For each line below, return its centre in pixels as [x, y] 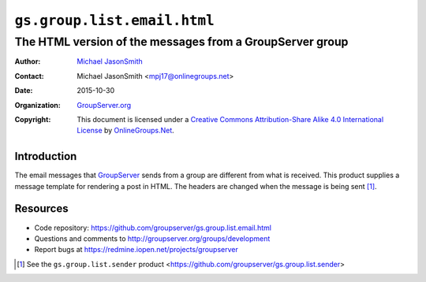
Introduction [46, 156]
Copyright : [33, 119]
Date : [24, 91]
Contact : [30, 76]
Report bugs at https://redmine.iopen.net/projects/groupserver [136, 250]
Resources [41, 209]
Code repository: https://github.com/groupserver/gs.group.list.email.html [153, 228]
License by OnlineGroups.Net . [126, 131]
